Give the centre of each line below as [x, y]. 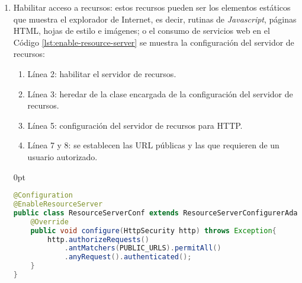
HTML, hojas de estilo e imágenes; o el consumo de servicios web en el [142, 31]
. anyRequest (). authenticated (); [128, 257]
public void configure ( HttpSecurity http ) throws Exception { [153, 230]
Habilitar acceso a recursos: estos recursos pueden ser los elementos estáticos [152, 7]
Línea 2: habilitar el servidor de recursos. [102, 73]
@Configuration [43, 195]
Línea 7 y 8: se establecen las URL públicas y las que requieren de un [153, 145]
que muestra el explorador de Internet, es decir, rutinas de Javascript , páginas [155, 19]
